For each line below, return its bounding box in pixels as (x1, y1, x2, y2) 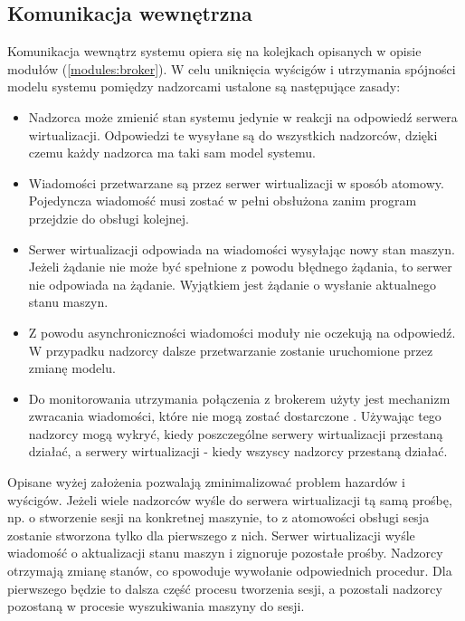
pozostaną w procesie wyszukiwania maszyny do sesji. (7, 597, 305, 616)
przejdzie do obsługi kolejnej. (28, 208, 189, 227)
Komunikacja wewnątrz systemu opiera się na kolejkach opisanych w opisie (7, 42, 422, 61)
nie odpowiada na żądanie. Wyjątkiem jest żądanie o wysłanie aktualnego (28, 274, 436, 293)
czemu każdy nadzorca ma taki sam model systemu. (28, 143, 316, 162)
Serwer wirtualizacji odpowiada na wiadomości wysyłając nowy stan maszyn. (28, 239, 455, 258)
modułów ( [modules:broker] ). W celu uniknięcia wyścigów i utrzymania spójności (7, 59, 456, 78)
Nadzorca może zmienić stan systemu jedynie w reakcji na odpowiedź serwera (28, 107, 458, 126)
